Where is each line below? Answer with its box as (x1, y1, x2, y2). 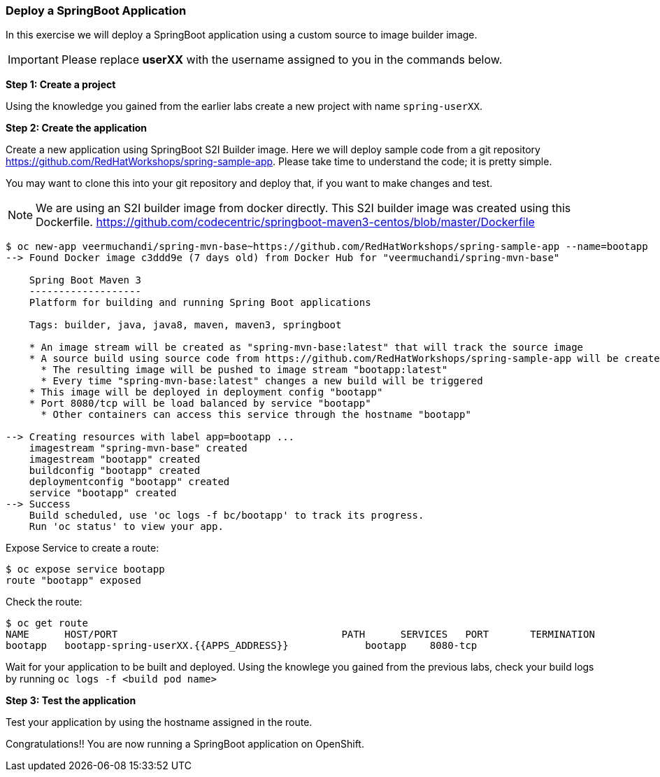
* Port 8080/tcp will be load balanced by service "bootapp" (29, 398, 371, 409)
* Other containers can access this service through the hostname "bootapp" (41, 409, 471, 421)
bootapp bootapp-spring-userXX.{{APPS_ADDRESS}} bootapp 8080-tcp (6, 640, 478, 652)
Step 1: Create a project (6, 78, 116, 91)
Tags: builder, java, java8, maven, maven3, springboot (29, 319, 342, 331)
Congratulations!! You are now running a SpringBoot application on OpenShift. (6, 738, 364, 750)
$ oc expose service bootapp (6, 563, 165, 575)
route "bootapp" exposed (6, 575, 141, 587)
